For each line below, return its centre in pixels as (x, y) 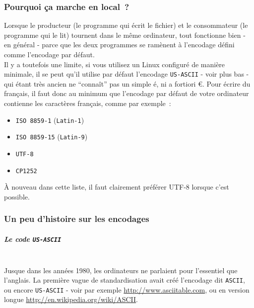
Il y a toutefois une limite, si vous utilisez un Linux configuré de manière (115, 64)
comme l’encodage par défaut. (49, 54)
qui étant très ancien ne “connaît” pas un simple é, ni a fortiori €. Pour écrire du (127, 83)
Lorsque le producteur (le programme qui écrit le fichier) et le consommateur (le (126, 25)
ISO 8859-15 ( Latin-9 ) (52, 137)
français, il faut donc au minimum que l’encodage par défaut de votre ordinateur (127, 93)
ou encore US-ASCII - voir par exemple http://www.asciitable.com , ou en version (127, 289)
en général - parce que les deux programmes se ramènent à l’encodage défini (119, 45)
